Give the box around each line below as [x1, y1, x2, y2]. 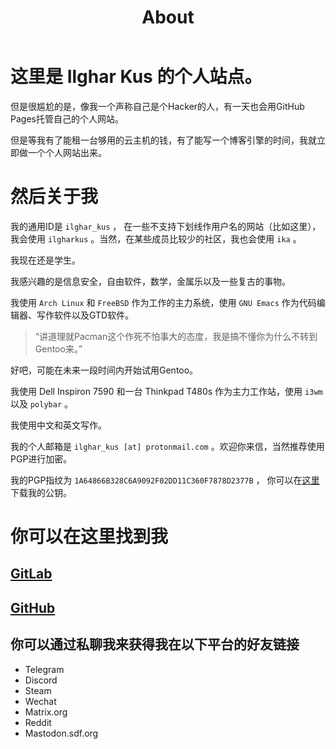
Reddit [24, 716, 52, 728]
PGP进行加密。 [10, 452, 73, 465]
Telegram [24, 663, 65, 675]
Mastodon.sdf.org [24, 727, 99, 739]
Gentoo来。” [34, 342, 83, 355]
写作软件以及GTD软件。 [36, 309, 135, 321]
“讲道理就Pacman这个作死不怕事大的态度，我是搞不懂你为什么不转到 [34, 330, 318, 342]
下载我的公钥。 [10, 486, 72, 498]
